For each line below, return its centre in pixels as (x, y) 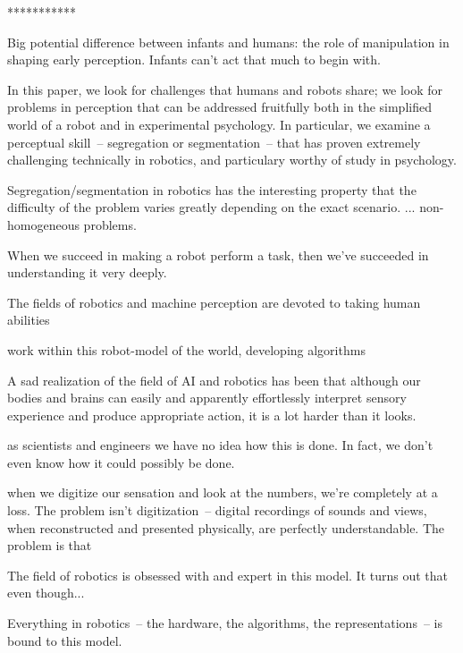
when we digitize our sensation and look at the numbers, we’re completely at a (223, 492)
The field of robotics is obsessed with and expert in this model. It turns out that (227, 575)
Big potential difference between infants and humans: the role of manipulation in (228, 42)
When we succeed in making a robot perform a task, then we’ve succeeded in (218, 254)
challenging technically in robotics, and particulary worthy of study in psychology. (232, 160)
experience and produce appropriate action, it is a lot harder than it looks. (212, 415)
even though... (46, 593)
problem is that (50, 545)
